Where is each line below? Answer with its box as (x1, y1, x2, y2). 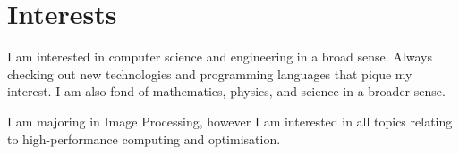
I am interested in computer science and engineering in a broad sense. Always (7, 47, 432, 66)
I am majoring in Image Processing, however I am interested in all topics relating (7, 111, 453, 130)
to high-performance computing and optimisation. (7, 129, 281, 148)
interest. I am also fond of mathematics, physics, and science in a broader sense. (7, 82, 446, 101)
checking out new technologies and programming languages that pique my (7, 64, 412, 83)
